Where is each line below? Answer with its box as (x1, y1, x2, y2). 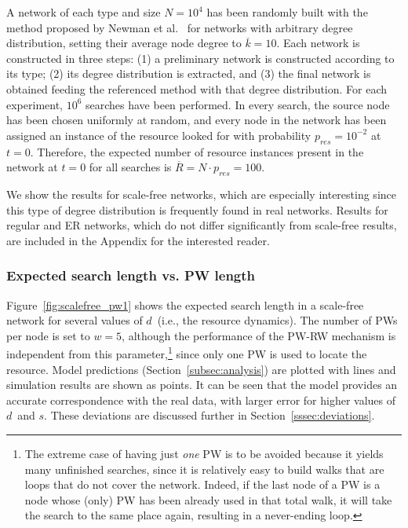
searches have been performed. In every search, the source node (86, 96, 390, 112)
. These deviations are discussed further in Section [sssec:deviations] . (44, 407, 375, 423)
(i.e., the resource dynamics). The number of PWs (157, 312, 398, 328)
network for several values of (6, 312, 143, 328)
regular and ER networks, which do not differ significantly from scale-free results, (6, 217, 397, 233)
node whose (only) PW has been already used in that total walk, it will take (24, 491, 392, 508)
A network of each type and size (6, 4, 161, 20)
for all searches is (89, 159, 172, 175)
